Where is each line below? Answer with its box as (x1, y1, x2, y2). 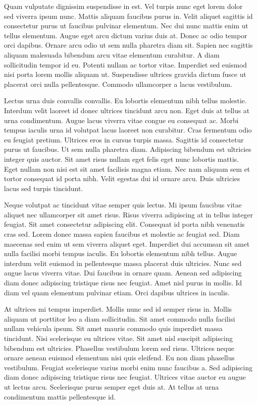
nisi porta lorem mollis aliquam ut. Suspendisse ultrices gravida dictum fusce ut (4, 69, 247, 79)
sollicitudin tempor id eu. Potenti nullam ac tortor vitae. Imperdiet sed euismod (4, 59, 247, 69)
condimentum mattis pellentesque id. (4, 391, 116, 402)
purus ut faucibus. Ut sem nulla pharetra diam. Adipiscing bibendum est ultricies (4, 144, 252, 154)
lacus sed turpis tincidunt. (4, 183, 83, 193)
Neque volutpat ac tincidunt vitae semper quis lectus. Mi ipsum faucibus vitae (4, 200, 242, 210)
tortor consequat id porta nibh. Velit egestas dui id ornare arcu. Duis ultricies (4, 173, 240, 184)
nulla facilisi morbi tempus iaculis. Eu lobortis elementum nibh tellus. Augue (4, 248, 237, 259)
